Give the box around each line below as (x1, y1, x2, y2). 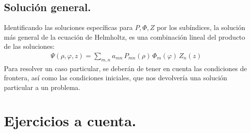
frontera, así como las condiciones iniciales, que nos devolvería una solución (4, 73, 227, 83)
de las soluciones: (4, 41, 55, 51)
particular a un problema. (4, 82, 81, 92)
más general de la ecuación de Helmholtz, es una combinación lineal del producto (4, 31, 245, 42)
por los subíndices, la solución (156, 22, 245, 32)
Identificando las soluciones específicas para (4, 22, 133, 32)
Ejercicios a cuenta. (4, 110, 136, 130)
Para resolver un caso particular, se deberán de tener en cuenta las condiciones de (4, 63, 247, 73)
